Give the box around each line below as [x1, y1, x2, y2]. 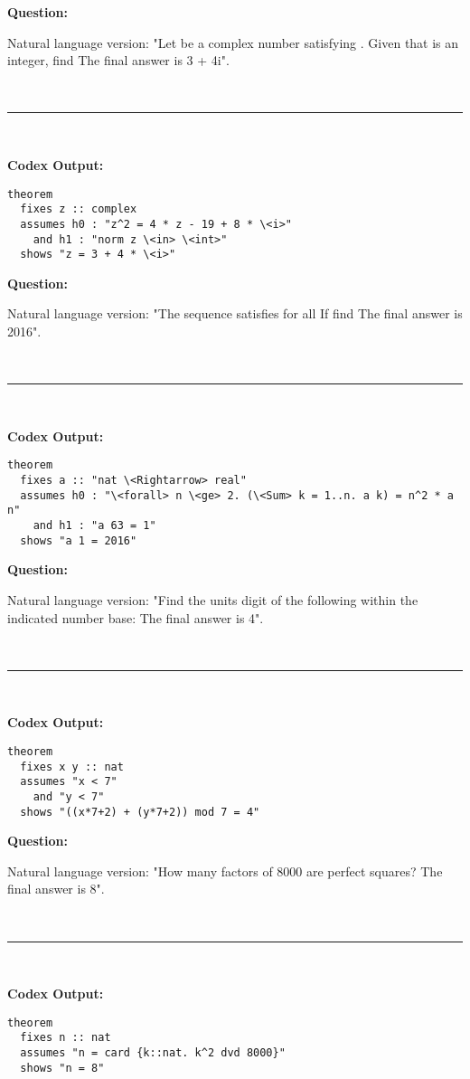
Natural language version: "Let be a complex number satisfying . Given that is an [7, 33, 459, 52]
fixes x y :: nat [20, 760, 124, 773]
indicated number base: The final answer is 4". [7, 608, 264, 627]
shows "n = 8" [20, 1061, 105, 1074]
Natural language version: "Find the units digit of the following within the [7, 590, 418, 609]
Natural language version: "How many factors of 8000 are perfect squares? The [7, 861, 443, 880]
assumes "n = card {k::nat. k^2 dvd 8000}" [20, 1046, 286, 1060]
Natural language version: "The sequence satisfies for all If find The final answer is [7, 304, 463, 323]
